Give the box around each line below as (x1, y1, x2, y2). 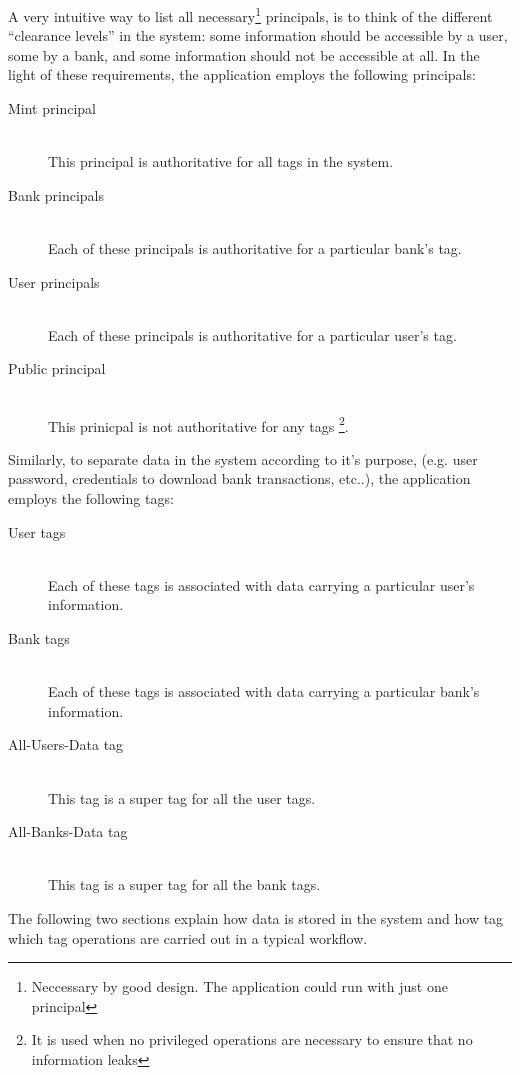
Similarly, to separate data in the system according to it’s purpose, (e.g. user (8, 448, 478, 469)
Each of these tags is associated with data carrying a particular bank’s (48, 681, 480, 702)
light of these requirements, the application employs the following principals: (8, 64, 476, 85)
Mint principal (8, 98, 96, 119)
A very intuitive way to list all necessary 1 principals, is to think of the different (8, 3, 493, 26)
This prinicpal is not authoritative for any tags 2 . (48, 412, 349, 436)
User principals (8, 271, 100, 292)
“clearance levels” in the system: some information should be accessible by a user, (8, 25, 508, 46)
